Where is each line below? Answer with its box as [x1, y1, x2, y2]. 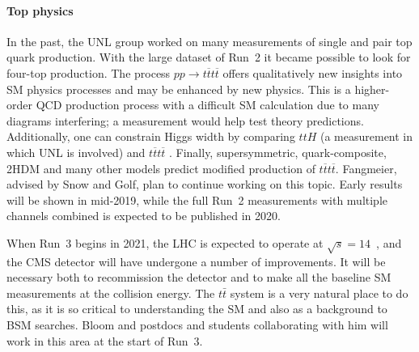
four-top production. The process [6, 64, 171, 81]
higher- [354, 80, 390, 97]
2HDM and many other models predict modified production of [6, 159, 315, 176]
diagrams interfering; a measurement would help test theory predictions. [6, 112, 364, 129]
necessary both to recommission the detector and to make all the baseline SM [6, 269, 391, 286]
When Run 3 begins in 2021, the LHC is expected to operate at [6, 234, 324, 251]
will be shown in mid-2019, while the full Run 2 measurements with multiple [6, 191, 388, 208]
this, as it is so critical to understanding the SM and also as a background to [6, 300, 387, 317]
